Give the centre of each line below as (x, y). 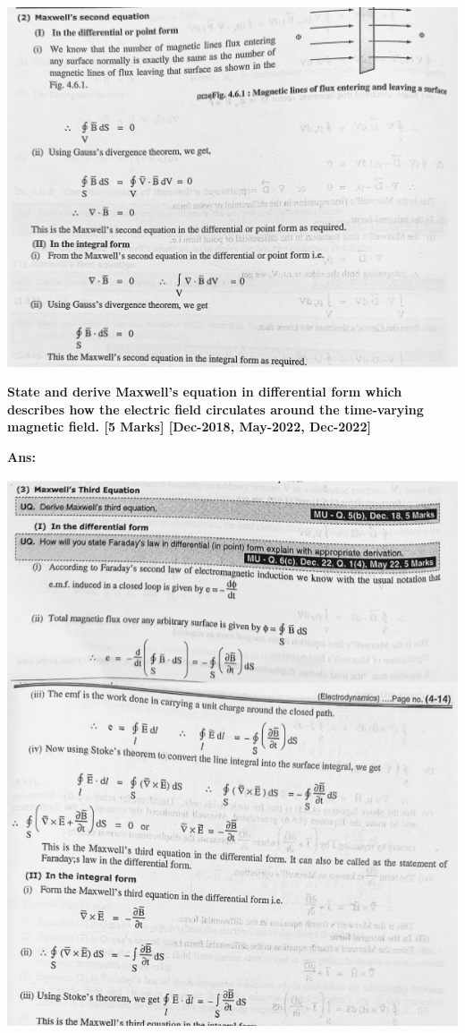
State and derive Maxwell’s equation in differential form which (205, 392)
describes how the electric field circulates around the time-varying (216, 409)
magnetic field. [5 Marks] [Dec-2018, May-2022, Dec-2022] (189, 427)
